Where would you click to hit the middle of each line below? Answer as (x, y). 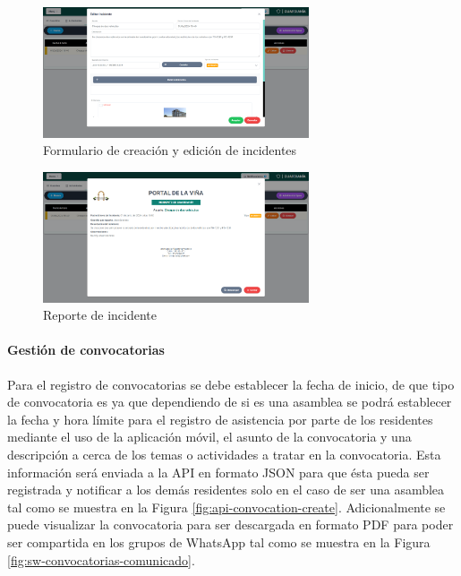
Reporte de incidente (100, 315)
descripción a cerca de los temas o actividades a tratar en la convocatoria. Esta (224, 454)
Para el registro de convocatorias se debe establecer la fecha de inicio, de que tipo (231, 384)
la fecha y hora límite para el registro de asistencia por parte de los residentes (220, 419)
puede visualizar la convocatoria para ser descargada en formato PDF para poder (230, 524)
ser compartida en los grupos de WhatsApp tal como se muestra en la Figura (219, 542)
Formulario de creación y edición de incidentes (170, 150)
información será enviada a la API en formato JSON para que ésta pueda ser (218, 472)
